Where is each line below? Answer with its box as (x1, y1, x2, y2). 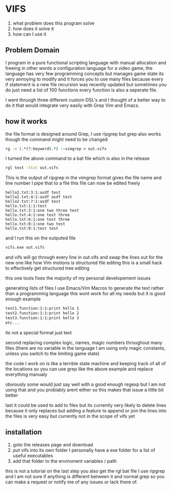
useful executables (12, 453, 53, 459)
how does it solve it (12, 25, 54, 31)
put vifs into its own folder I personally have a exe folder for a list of (12, 447, 156, 453)
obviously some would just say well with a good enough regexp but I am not (5, 381, 166, 387)
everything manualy (5, 371, 48, 378)
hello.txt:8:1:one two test (5, 221, 66, 227)
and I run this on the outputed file (5, 235, 76, 241)
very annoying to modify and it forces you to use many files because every (5, 76, 163, 82)
